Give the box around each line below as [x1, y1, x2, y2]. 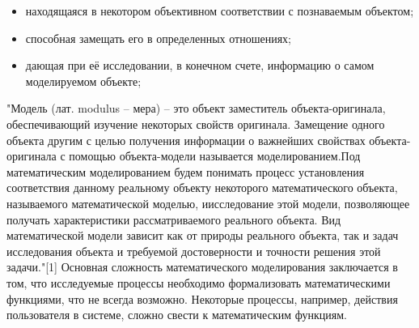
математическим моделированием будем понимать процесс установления [6, 163, 365, 180]
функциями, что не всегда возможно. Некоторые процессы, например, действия [6, 290, 398, 307]
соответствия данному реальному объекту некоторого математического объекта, [6, 179, 398, 196]
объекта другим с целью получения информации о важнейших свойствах [6, 131, 366, 148]
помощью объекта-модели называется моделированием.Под [69, 147, 361, 164]
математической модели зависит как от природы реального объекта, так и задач [6, 227, 399, 244]
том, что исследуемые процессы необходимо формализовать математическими [6, 274, 391, 291]
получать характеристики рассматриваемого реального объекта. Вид [6, 211, 341, 228]
